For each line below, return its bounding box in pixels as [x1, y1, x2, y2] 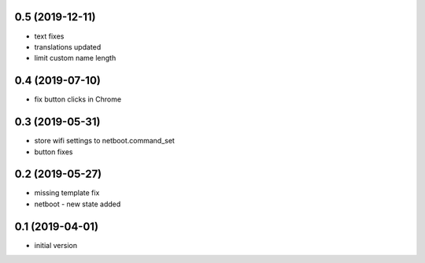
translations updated [34, 42, 102, 51]
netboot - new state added [34, 199, 121, 209]
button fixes [34, 146, 73, 157]
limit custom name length [34, 54, 116, 63]
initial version [34, 240, 78, 250]
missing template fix [34, 188, 100, 198]
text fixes [34, 31, 65, 41]
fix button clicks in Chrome [34, 94, 122, 104]
